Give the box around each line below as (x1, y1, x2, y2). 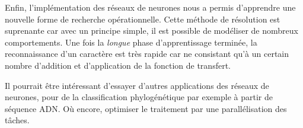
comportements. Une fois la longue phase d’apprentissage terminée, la (5, 36, 257, 48)
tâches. (5, 114, 30, 126)
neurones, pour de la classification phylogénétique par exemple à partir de (5, 91, 273, 103)
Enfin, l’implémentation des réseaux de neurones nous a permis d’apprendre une (5, 1, 296, 13)
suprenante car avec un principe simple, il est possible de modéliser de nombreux (5, 24, 298, 37)
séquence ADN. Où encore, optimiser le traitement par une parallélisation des (5, 102, 287, 114)
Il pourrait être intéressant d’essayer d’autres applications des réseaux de (5, 79, 269, 91)
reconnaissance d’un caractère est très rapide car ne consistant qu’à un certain (5, 47, 289, 60)
